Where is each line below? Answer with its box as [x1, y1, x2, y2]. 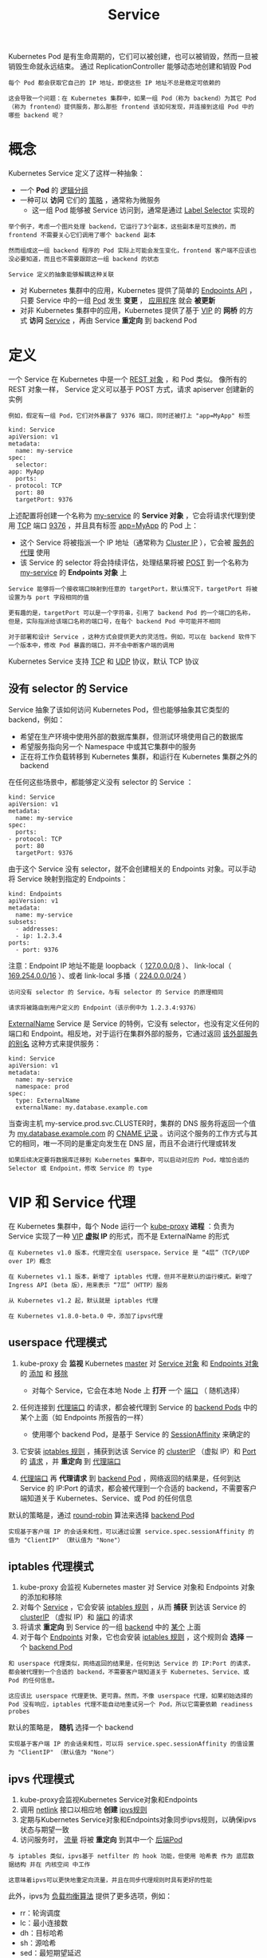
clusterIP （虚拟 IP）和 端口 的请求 [19, 1612, 134, 1622]
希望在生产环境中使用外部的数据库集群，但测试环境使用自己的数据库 [19, 731, 244, 741]
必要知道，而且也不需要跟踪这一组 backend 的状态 [14, 256, 159, 264]
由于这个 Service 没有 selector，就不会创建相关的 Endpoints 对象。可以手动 [8, 864, 257, 874]
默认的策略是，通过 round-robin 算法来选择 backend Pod [8, 1510, 195, 1520]
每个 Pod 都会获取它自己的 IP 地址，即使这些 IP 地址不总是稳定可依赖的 [8, 79, 222, 87]
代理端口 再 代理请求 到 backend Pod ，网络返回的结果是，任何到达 [19, 1473, 241, 1483]
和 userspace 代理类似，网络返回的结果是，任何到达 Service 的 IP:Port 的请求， [8, 1659, 254, 1668]
